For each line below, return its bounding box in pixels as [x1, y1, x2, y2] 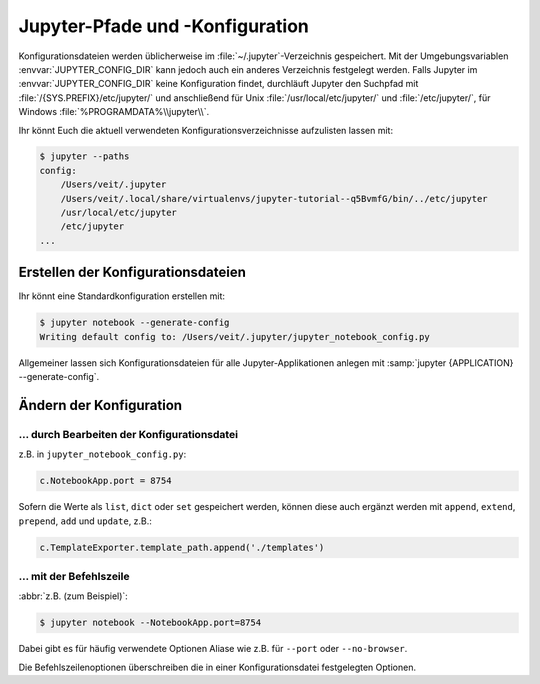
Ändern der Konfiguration [18, 396, 183, 414]
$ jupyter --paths [39, 151, 130, 162]
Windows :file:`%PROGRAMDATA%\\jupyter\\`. [18, 106, 210, 118]
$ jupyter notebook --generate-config [39, 317, 230, 329]
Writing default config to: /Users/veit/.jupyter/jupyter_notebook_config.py [39, 331, 430, 342]
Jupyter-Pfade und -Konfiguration [18, 15, 310, 37]
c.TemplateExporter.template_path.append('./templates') [39, 541, 325, 553]
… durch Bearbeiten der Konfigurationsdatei [18, 427, 239, 441]
